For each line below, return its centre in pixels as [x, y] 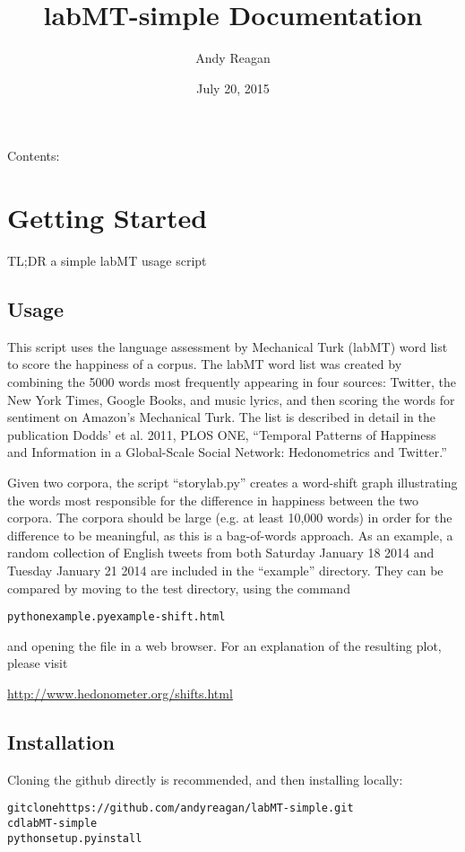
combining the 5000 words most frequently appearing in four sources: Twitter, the [232, 382]
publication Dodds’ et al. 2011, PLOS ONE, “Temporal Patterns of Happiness [222, 434]
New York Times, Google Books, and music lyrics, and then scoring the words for [231, 399]
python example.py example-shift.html [116, 617]
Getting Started [108, 218]
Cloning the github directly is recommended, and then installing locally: [205, 779]
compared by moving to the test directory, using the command [179, 588]
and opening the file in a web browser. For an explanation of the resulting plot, [224, 645]
